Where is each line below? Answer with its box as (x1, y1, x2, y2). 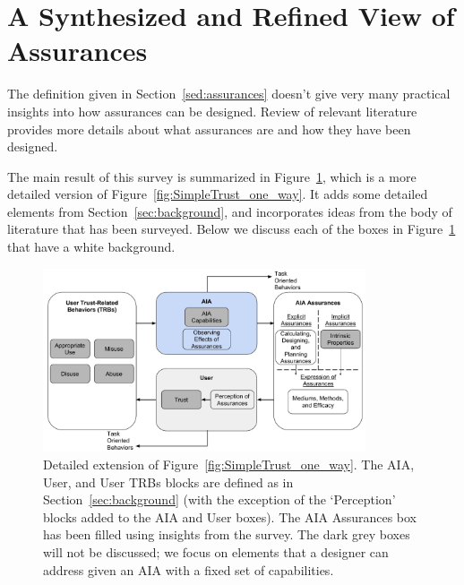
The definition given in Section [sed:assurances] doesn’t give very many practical (7, 84, 451, 103)
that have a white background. (7, 237, 176, 256)
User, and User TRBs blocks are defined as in (43, 472, 294, 491)
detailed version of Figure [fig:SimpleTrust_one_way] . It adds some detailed (7, 185, 428, 203)
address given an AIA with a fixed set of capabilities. (43, 560, 334, 579)
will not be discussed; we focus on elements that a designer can (43, 543, 389, 562)
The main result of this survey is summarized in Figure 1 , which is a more (7, 167, 417, 185)
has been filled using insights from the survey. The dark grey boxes (43, 525, 410, 544)
